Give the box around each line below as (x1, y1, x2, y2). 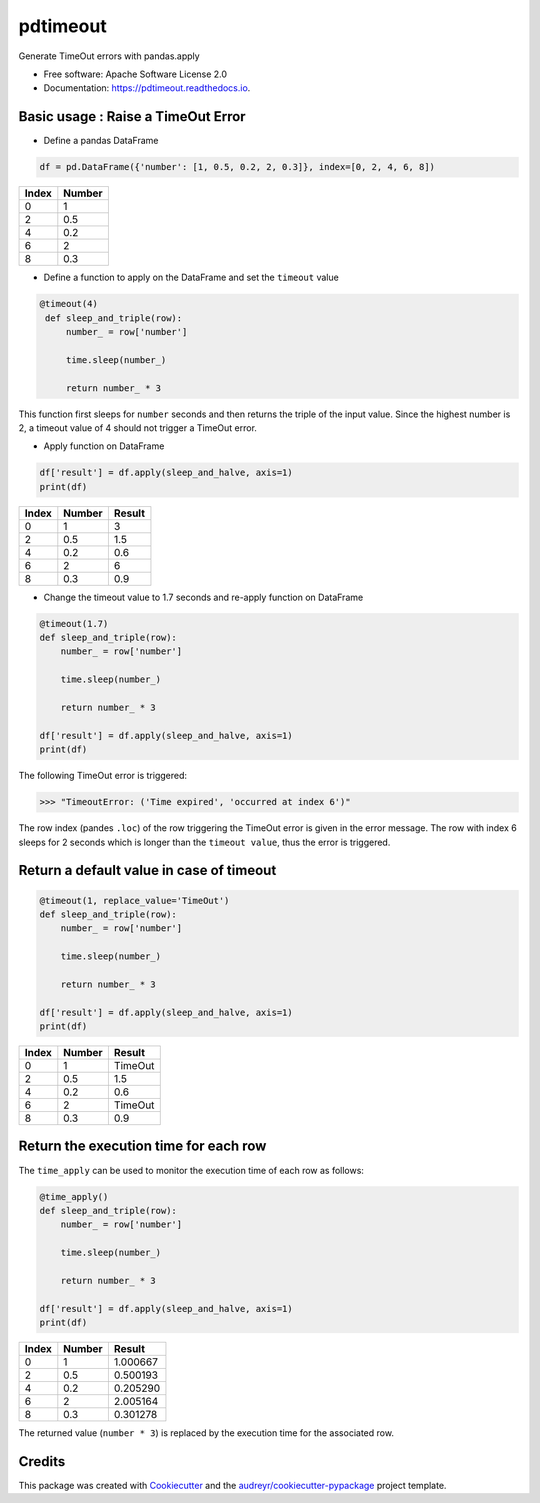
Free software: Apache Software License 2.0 (43, 68, 228, 80)
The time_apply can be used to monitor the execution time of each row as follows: (18, 1164, 365, 1176)
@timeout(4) (39, 298, 99, 310)
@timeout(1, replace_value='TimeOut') (39, 895, 230, 906)
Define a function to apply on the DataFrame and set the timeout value (43, 271, 339, 284)
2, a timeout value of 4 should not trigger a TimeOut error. (18, 421, 257, 434)
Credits (18, 1453, 66, 1470)
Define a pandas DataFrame (43, 135, 159, 147)
